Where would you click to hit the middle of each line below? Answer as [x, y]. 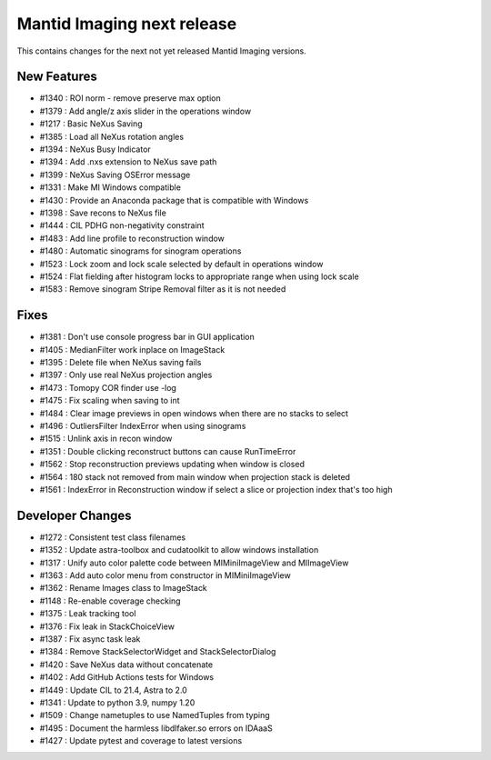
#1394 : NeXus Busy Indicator [95, 149]
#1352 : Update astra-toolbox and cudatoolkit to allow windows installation [179, 550]
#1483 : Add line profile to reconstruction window [132, 238]
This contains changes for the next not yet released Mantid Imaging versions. [161, 51]
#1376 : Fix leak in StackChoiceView [107, 626]
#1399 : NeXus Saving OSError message [115, 175]
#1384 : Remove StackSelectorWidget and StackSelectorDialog [158, 652]
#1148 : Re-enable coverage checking [110, 601]
